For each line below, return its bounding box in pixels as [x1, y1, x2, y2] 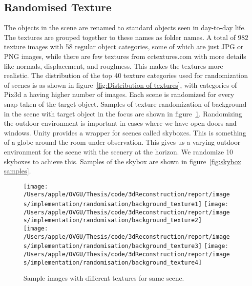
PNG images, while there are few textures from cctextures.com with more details [4, 51, 246, 61]
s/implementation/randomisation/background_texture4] [23, 259, 202, 266]
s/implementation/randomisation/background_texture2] [23, 217, 202, 224]
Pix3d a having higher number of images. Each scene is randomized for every [4, 89, 234, 99]
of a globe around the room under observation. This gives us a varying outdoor [4, 137, 240, 147]
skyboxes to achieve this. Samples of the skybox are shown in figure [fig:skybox [4, 156, 241, 166]
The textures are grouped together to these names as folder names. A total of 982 [4, 32, 249, 42]
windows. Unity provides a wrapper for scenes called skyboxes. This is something [4, 127, 246, 137]
